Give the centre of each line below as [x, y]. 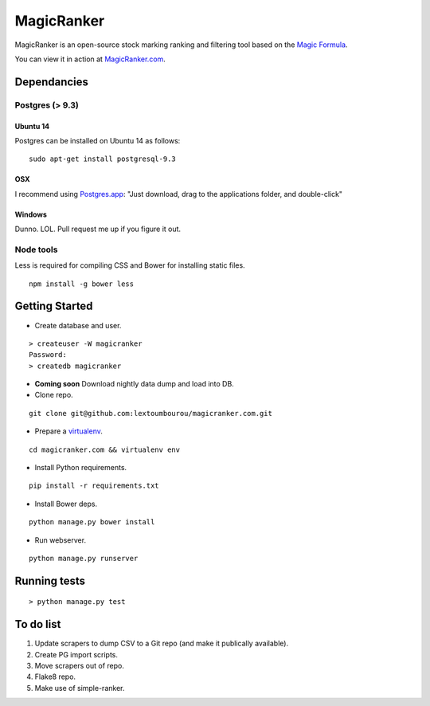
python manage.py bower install [92, 522]
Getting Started [54, 306]
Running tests [50, 580]
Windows [31, 214]
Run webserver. [61, 540]
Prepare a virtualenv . [69, 431]
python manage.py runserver [84, 558]
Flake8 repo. [55, 677]
